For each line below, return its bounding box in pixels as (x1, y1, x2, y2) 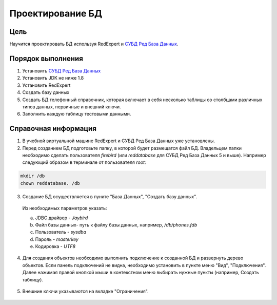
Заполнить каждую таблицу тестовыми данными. (22, 111, 131, 117)
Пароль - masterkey (35, 236, 79, 242)
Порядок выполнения (9, 54, 83, 63)
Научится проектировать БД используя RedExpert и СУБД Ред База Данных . (9, 41, 179, 47)
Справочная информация (9, 124, 97, 133)
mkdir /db (20, 173, 45, 179)
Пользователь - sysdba (35, 229, 87, 235)
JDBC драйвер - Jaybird (35, 215, 88, 221)
